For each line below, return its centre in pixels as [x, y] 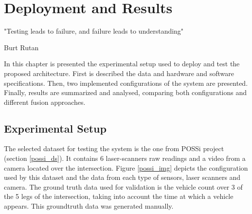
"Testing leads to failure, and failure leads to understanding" [94, 31]
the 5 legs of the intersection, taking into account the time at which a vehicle [119, 196]
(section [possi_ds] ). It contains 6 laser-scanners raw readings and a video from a [125, 158]
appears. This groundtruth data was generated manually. [89, 206]
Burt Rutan [21, 47]
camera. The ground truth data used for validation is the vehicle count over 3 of [123, 186]
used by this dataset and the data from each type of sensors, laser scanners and [122, 177]
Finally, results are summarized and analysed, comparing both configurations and [125, 92]
